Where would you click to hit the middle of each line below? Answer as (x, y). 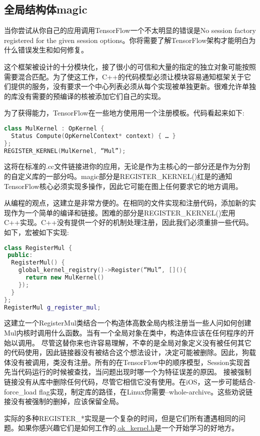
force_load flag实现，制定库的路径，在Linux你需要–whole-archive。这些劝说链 (128, 391)
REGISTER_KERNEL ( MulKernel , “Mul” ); (65, 151)
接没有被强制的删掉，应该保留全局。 (63, 401)
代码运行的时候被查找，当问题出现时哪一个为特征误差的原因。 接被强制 (134, 372)
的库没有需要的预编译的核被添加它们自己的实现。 (84, 96)
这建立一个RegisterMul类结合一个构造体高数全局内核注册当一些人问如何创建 (128, 323)
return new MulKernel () (65, 278)
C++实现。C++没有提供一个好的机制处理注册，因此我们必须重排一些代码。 (128, 222)
